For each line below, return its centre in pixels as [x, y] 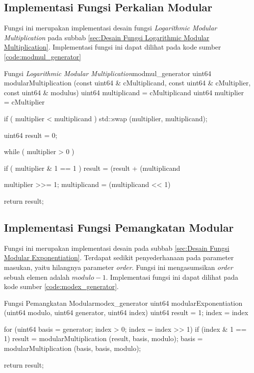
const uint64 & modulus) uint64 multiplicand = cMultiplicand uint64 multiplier [124, 92]
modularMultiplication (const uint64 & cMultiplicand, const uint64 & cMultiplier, [127, 83]
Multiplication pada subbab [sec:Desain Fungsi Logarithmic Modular [107, 37]
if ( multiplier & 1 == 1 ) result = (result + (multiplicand [92, 168]
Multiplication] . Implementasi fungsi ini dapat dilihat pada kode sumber [113, 47]
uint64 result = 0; [31, 135]
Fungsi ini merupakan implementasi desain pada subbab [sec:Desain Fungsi [117, 248]
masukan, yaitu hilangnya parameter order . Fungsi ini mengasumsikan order [118, 267]
